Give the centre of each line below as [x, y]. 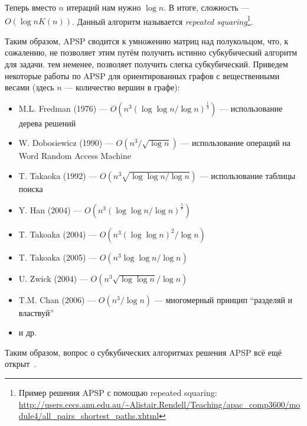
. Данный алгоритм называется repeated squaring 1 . [162, 20]
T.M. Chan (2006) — [57, 299]
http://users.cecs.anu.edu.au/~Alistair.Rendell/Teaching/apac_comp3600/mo [159, 404]
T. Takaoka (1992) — [58, 175]
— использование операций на [236, 143]
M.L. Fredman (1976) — [63, 108]
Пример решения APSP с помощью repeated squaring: [118, 392]
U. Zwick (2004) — [53, 278]
